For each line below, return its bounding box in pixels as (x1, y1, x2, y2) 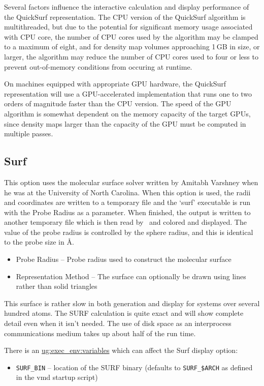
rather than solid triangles (16, 281, 97, 291)
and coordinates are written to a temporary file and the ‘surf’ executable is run (4, 197, 251, 207)
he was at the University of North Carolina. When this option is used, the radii (4, 187, 251, 197)
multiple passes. (4, 128, 53, 139)
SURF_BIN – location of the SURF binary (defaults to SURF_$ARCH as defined (16, 362, 253, 372)
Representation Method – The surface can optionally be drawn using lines (16, 271, 246, 281)
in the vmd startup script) (16, 372, 98, 382)
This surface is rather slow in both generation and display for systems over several (4, 298, 260, 308)
